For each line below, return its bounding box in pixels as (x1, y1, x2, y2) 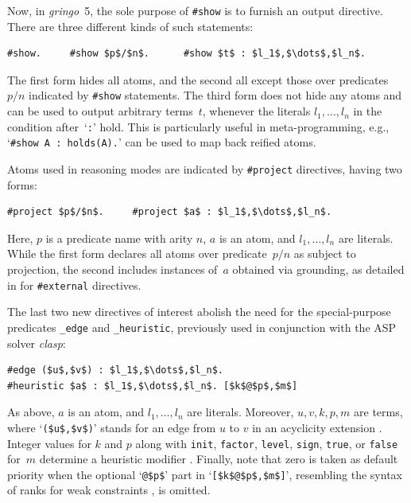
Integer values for (7, 435, 91, 451)
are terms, (354, 404, 403, 420)
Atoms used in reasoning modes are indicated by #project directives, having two (7, 161, 402, 177)
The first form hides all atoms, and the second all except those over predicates (7, 71, 389, 88)
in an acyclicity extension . (252, 419, 382, 435)
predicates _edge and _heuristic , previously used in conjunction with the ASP (7, 318, 397, 335)
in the (353, 103, 382, 119)
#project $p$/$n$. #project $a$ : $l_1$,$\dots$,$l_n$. (7, 206, 332, 218)
